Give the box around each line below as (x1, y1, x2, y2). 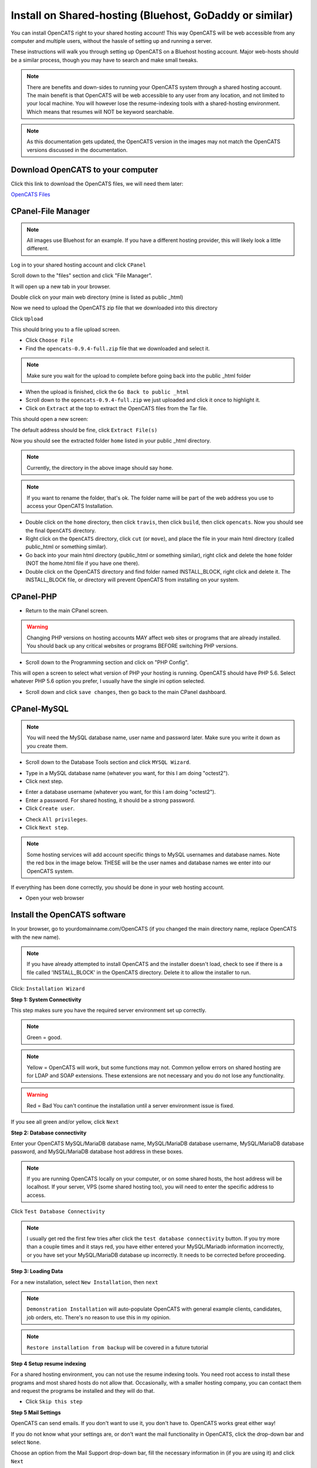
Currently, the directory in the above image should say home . (26, 464, 173, 471)
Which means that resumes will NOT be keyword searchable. (26, 108, 174, 115)
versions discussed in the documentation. (26, 146, 128, 153)
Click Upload (11, 315, 43, 322)
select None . (11, 1439, 41, 1446)
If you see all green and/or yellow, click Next (11, 1119, 120, 1126)
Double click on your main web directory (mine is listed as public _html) (11, 294, 184, 301)
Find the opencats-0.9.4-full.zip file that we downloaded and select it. (25, 345, 210, 352)
